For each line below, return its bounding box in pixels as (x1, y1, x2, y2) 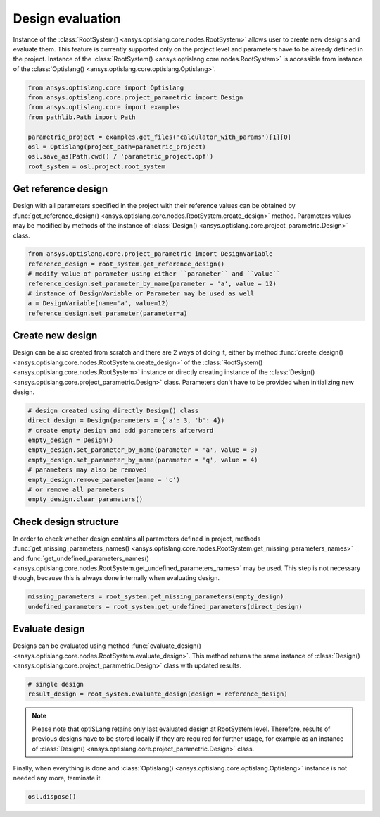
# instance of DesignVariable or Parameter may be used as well (27, 290, 255, 297)
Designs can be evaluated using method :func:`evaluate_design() (13, 641, 202, 650)
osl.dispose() (27, 793, 77, 801)
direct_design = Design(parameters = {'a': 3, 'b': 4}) (27, 417, 225, 424)
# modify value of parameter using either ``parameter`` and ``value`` (27, 270, 281, 278)
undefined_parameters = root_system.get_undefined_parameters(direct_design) (27, 603, 303, 610)
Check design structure (13, 515, 119, 528)
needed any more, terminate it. (13, 774, 102, 782)
